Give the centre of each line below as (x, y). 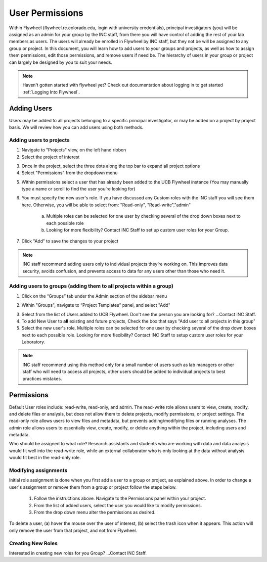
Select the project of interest (51, 157)
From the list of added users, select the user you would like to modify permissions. (118, 505)
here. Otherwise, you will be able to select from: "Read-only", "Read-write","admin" (106, 205)
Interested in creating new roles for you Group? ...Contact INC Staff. (78, 553)
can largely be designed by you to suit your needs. (61, 62)
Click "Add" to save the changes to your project (70, 241)
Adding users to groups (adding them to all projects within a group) (91, 286)
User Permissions (46, 13)
